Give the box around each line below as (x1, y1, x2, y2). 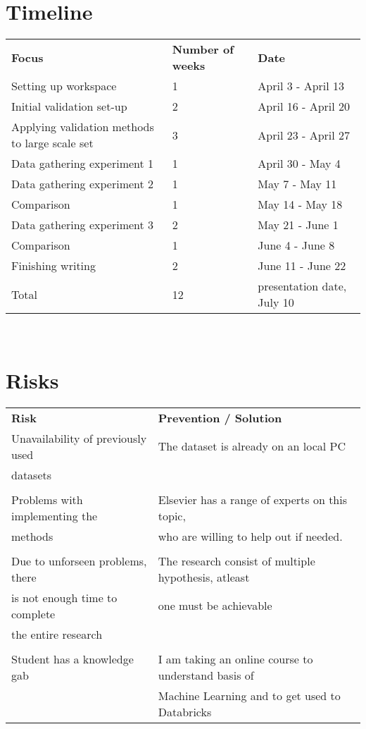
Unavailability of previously (11, 429, 147, 446)
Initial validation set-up (11, 98, 127, 115)
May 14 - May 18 (258, 196, 343, 213)
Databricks (158, 703, 212, 720)
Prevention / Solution (158, 409, 282, 426)
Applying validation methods (11, 118, 154, 135)
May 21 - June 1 (258, 216, 339, 233)
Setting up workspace (11, 78, 117, 94)
